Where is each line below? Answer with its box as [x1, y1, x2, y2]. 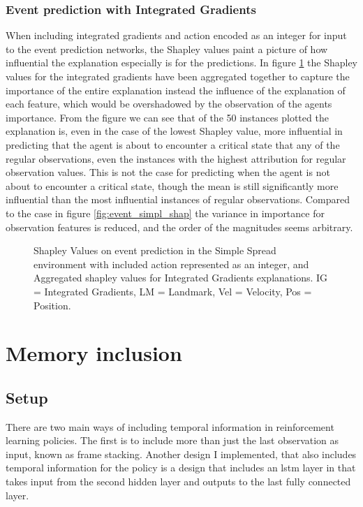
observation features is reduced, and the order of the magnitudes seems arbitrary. [6, 219, 353, 234]
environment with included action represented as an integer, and [34, 256, 309, 271]
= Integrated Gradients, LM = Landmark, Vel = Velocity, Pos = [34, 284, 312, 298]
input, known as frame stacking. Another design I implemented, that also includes [6, 446, 357, 461]
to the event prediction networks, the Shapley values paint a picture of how [6, 41, 328, 56]
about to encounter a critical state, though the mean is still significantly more [6, 178, 339, 193]
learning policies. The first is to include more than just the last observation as [6, 433, 339, 448]
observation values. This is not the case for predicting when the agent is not [6, 165, 330, 179]
